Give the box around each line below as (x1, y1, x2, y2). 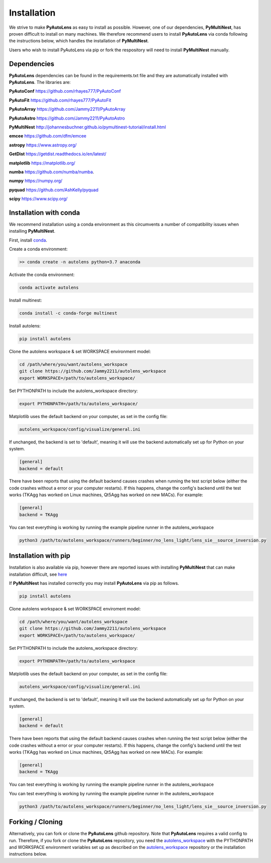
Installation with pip (9, 552, 71, 560)
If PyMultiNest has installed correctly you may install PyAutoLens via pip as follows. (9, 580, 179, 586)
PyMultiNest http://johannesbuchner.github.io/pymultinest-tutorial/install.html (9, 124, 166, 130)
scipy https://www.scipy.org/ (9, 196, 68, 202)
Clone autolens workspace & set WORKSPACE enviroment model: (9, 605, 141, 612)
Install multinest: (9, 298, 42, 303)
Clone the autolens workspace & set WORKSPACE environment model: (9, 349, 151, 355)
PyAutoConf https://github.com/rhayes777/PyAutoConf (9, 88, 122, 94)
